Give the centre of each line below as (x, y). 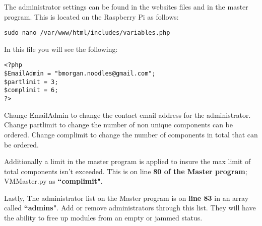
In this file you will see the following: (61, 49)
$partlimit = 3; (31, 82)
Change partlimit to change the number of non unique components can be (119, 125)
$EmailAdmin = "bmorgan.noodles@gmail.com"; (80, 74)
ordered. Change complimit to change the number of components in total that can (131, 134)
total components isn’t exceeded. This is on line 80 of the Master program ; (126, 171)
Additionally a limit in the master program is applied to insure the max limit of (127, 161)
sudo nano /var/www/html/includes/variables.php (87, 33)
